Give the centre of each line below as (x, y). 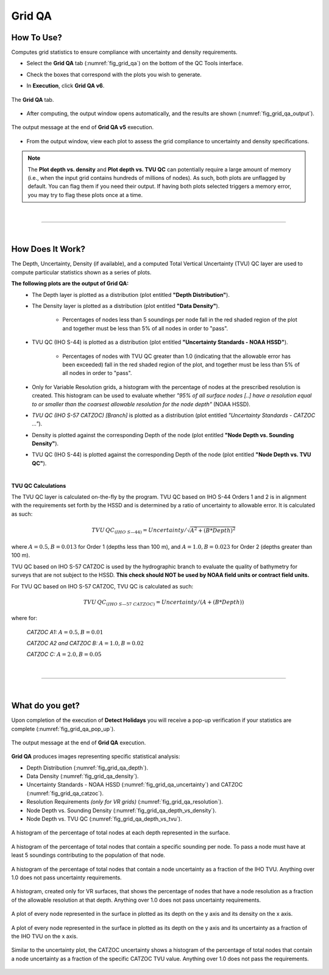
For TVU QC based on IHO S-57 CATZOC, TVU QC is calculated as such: (102, 586)
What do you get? (46, 706)
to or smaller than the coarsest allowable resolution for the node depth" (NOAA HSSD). (141, 404)
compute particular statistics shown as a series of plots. (81, 272)
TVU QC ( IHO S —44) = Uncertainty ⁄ (139, 531)
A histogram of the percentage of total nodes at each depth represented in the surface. (121, 833)
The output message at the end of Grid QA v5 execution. (83, 127)
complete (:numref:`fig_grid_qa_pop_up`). (63, 729)
